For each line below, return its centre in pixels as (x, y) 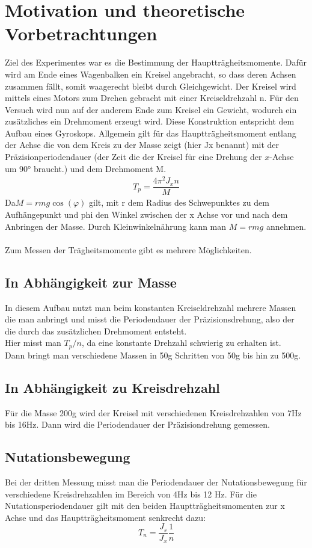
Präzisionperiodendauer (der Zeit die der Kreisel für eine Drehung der (133, 157)
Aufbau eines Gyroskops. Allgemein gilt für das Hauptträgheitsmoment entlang (151, 133)
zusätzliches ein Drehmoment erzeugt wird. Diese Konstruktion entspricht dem (150, 121)
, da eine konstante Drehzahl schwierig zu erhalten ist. (181, 343)
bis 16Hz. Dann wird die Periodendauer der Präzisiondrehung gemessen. (137, 424)
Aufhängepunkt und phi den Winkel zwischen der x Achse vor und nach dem (146, 214)
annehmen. (286, 226)
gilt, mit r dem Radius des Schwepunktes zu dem (179, 202)
